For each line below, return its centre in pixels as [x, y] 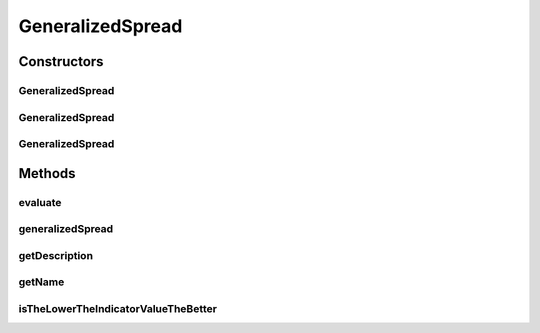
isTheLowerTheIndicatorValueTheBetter [117, 308]
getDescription [56, 255]
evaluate [40, 202]
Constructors [61, 61]
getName [41, 282]
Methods [47, 173]
